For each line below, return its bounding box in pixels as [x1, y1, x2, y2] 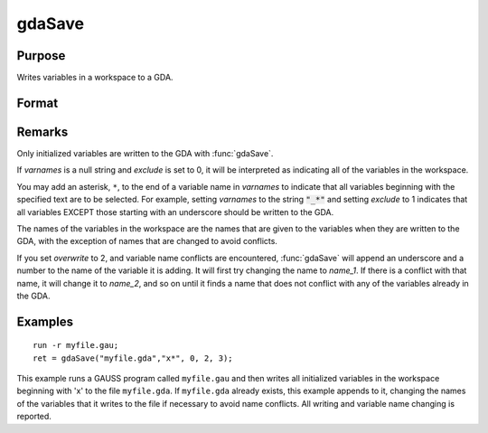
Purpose [16, 48, 66, 63]
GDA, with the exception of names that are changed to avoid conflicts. [16, 236, 277, 247]
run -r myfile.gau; [33, 340, 119, 351]
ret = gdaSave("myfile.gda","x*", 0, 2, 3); [33, 353, 234, 363]
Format [16, 95, 59, 110]
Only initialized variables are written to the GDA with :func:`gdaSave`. [16, 147, 274, 158]
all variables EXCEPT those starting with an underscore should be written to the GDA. [16, 206, 334, 217]
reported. [16, 411, 52, 422]
